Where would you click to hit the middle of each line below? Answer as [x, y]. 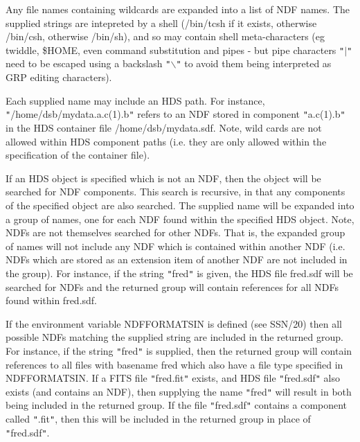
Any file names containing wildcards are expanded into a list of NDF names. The [178, 9]
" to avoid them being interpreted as [254, 63]
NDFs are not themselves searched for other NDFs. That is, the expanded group [175, 232]
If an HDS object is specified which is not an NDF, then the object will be [163, 178]
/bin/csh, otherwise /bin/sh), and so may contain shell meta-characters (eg [165, 36]
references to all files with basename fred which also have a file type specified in [174, 364]
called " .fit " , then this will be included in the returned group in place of [158, 419]
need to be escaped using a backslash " [88, 63]
